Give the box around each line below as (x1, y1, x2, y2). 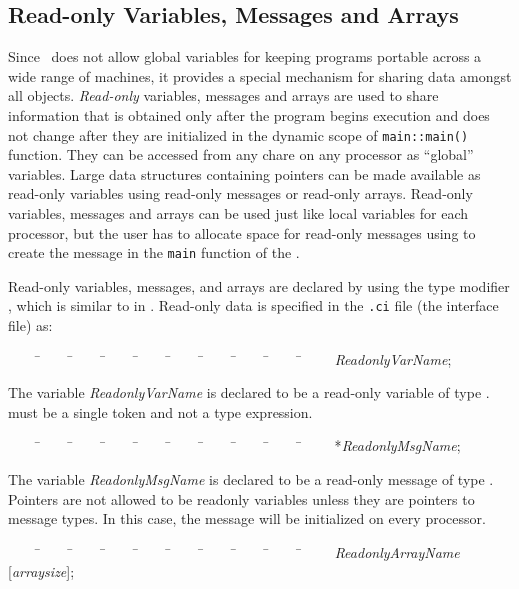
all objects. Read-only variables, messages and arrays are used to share (8, 85, 439, 106)
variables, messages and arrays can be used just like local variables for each (8, 203, 469, 224)
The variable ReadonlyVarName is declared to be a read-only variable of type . (8, 382, 490, 403)
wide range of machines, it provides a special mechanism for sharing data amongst (8, 65, 512, 86)
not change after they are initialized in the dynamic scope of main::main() (8, 124, 469, 145)
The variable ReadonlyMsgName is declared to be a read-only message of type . (8, 469, 494, 490)
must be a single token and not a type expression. (8, 401, 313, 422)
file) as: (8, 315, 53, 336)
